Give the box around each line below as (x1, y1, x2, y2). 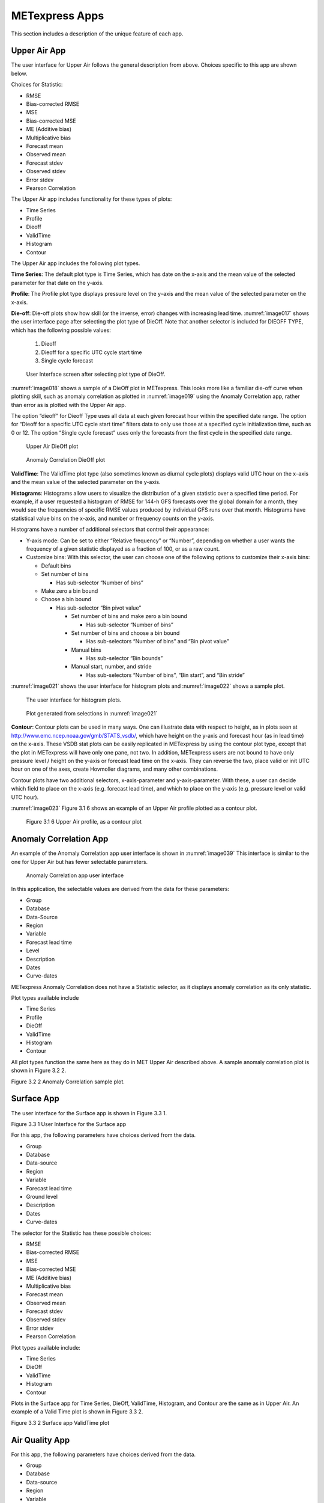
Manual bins (71, 646, 101, 654)
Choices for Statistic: (11, 81, 63, 88)
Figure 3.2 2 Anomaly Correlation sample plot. (11, 1078, 125, 1085)
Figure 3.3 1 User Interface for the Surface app (11, 1120, 127, 1127)
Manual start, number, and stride (71, 663, 152, 670)
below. (11, 70, 28, 77)
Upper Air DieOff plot (26, 442, 79, 450)
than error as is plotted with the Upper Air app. (11, 401, 127, 408)
